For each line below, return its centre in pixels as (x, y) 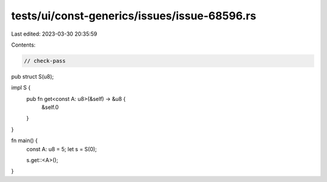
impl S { (21, 88)
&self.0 (50, 107)
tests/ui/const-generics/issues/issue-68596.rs (134, 16)
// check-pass (45, 61)
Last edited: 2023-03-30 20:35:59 (54, 34)
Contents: (23, 45)
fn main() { (25, 141)
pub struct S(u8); (32, 76)
